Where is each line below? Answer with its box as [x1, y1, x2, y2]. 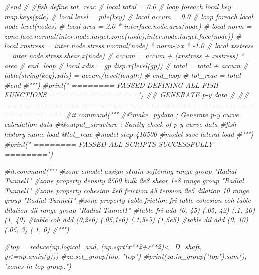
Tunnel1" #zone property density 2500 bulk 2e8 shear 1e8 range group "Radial [4, 175, 244, 186]
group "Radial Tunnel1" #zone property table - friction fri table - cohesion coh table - [4, 195, 253, 205]
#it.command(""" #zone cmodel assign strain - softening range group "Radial [4, 165, 237, 176]
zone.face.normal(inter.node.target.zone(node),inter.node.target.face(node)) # [4, 30, 241, 41]
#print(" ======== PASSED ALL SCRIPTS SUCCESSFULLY [4, 139, 213, 149]
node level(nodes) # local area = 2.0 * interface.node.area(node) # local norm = [4, 21, 252, 31]
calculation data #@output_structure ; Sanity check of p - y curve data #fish [4, 119, 236, 129]
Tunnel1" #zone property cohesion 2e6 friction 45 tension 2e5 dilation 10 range [4, 185, 249, 195]
